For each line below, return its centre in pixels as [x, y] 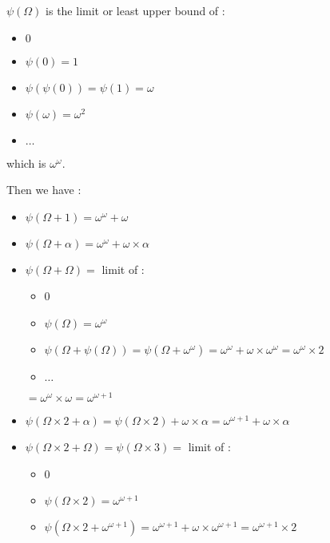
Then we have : [44, 190]
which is [26, 163]
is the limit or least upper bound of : [135, 10]
